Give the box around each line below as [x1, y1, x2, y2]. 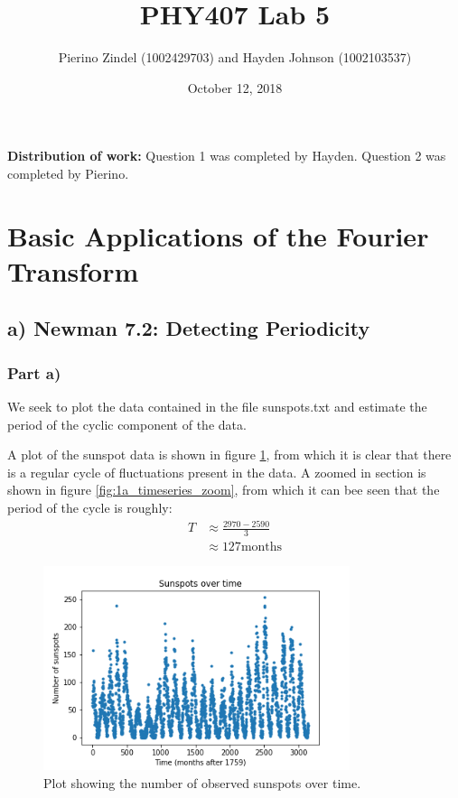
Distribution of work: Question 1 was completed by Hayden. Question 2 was [7, 146, 446, 165]
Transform [7, 252, 139, 289]
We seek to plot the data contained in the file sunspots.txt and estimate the [7, 397, 427, 416]
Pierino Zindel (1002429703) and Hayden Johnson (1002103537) [58, 48, 412, 67]
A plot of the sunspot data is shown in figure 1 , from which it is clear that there [7, 445, 452, 464]
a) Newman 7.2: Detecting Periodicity [7, 314, 370, 342]
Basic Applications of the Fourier [7, 217, 429, 254]
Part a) [7, 361, 61, 384]
